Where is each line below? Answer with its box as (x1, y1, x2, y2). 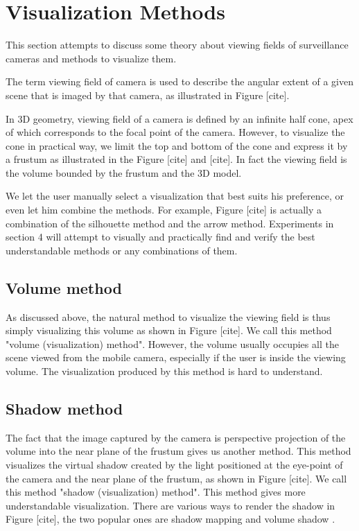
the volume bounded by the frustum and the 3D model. (6, 165, 242, 180)
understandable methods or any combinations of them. (6, 243, 238, 257)
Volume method (6, 277, 122, 298)
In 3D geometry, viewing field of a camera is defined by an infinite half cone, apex (6, 111, 353, 125)
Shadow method (6, 398, 123, 419)
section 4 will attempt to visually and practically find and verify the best (6, 229, 315, 244)
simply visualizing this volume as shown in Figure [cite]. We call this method (6, 323, 332, 338)
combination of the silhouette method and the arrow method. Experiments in (6, 216, 334, 230)
